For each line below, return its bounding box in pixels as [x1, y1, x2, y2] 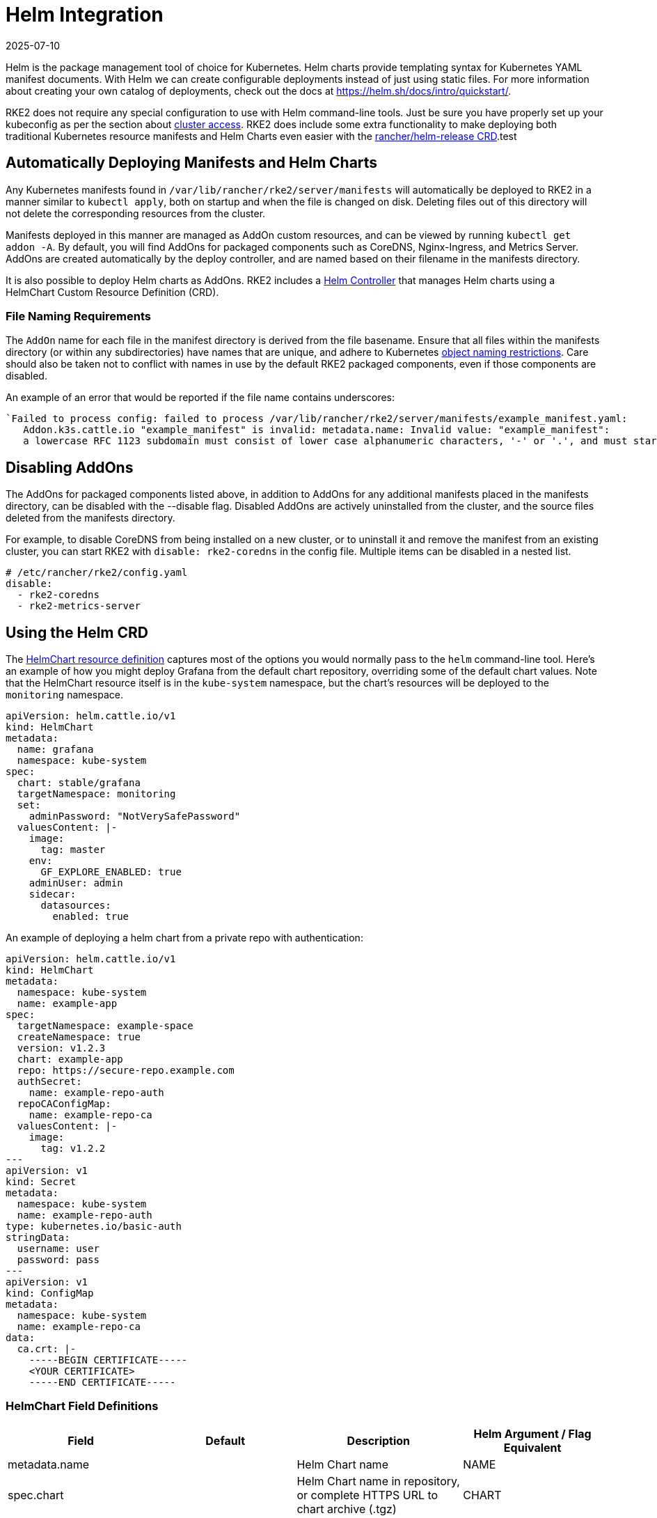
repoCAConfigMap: [17, 1098, 111, 1110]
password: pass [17, 1254, 100, 1266]
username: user [17, 1243, 100, 1255]
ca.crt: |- [17, 1343, 77, 1355]
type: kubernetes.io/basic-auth [6, 1221, 182, 1233]
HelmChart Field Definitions [6, 1399, 159, 1414]
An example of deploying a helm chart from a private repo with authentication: [6, 932, 363, 944]
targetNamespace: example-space [17, 1020, 193, 1032]
